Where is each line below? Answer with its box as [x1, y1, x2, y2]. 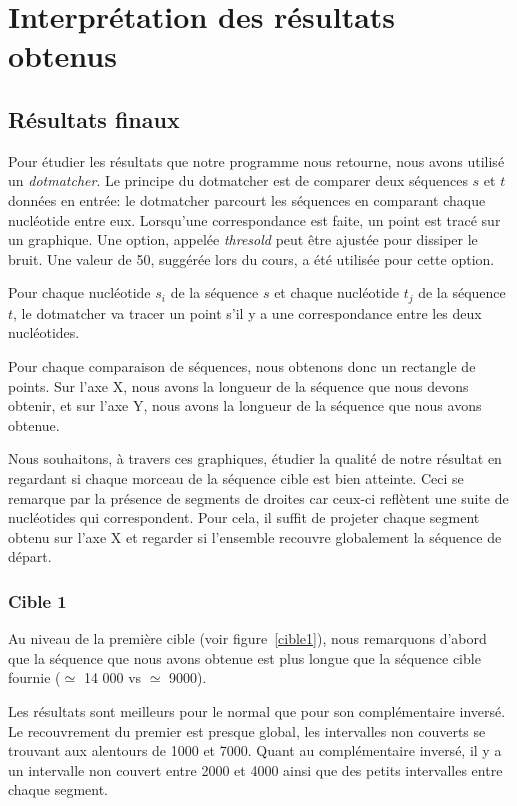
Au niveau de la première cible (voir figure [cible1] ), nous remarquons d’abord [8, 628, 487, 649]
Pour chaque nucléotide [8, 282, 151, 303]
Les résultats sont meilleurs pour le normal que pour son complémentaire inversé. [8, 700, 506, 721]
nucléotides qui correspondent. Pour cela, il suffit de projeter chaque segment [8, 507, 480, 528]
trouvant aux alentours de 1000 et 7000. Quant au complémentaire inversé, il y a [8, 740, 502, 761]
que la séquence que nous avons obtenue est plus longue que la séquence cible [8, 647, 481, 668]
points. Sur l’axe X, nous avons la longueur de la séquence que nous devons [8, 375, 469, 396]
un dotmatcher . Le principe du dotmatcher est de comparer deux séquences [8, 170, 468, 191]
